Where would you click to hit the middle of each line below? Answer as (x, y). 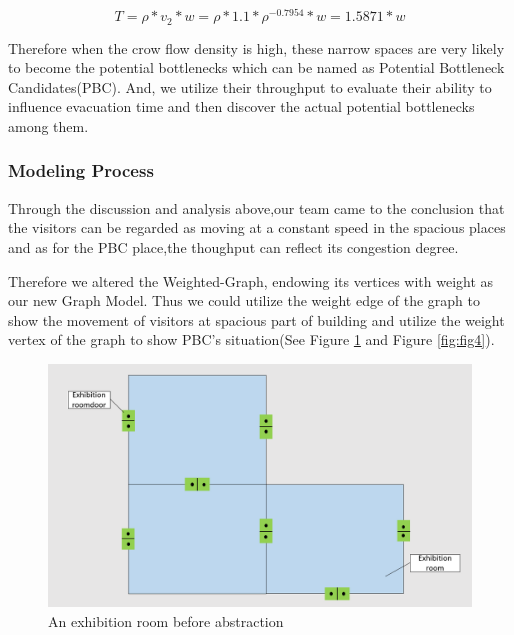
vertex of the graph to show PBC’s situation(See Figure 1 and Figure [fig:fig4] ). (251, 339)
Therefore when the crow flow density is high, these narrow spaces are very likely (256, 47)
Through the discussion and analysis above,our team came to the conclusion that (256, 207)
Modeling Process (81, 170)
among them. (48, 125)
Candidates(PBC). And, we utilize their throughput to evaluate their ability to (250, 86)
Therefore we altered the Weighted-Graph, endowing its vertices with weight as (251, 280)
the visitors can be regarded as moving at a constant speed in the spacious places (257, 227)
